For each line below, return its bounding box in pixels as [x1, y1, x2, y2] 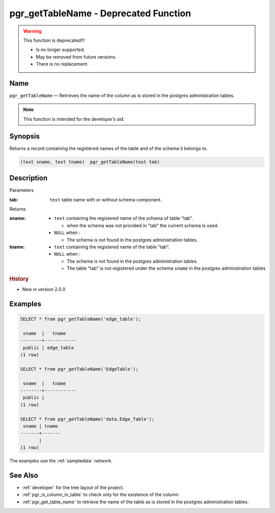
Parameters [9, 187, 34, 193]
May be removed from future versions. [36, 54, 117, 60]
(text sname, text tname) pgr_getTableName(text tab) [20, 159, 160, 165]
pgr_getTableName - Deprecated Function [9, 8, 191, 19]
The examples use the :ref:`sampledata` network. [9, 458, 113, 464]
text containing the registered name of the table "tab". [54, 244, 170, 250]
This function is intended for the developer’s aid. [23, 116, 125, 122]
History [9, 275, 29, 283]
